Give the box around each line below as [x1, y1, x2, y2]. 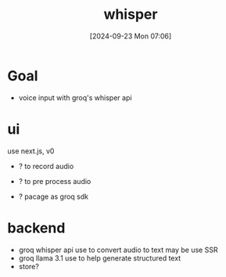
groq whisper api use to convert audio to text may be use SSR [18, 245, 218, 254]
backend [7, 219, 66, 236]
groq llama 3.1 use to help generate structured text [18, 253, 181, 263]
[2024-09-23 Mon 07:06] [89, 31, 172, 41]
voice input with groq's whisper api [18, 92, 132, 103]
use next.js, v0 [7, 146, 55, 156]
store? [18, 261, 40, 271]
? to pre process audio [18, 176, 91, 185]
